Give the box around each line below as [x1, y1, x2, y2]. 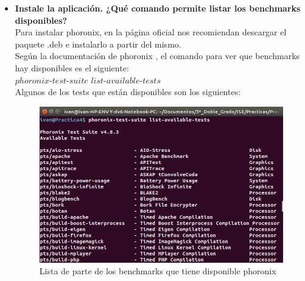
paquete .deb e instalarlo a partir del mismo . [15, 37, 181, 50]
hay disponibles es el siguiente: [15, 61, 129, 74]
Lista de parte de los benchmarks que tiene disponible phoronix [39, 265, 276, 277]
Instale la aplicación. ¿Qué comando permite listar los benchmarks [15, 2, 301, 14]
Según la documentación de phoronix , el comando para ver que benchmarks [15, 49, 300, 62]
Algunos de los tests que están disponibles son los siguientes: [15, 85, 241, 98]
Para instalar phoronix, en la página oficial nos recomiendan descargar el [15, 26, 287, 38]
